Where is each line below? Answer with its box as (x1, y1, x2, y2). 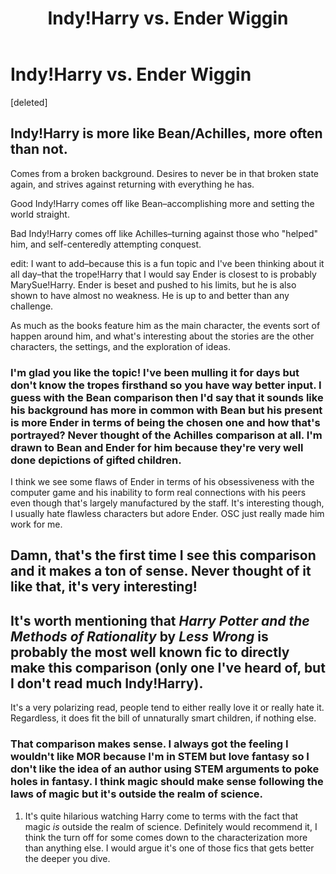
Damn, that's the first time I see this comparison (10, 547, 317, 564)
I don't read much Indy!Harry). (10, 675, 204, 692)
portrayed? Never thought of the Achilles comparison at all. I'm (10, 428, 323, 442)
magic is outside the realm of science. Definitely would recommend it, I (24, 820, 318, 832)
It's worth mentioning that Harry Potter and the (10, 612, 310, 629)
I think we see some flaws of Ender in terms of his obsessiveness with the (10, 476, 315, 488)
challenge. (10, 300, 54, 312)
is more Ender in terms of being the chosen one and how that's (10, 415, 321, 429)
